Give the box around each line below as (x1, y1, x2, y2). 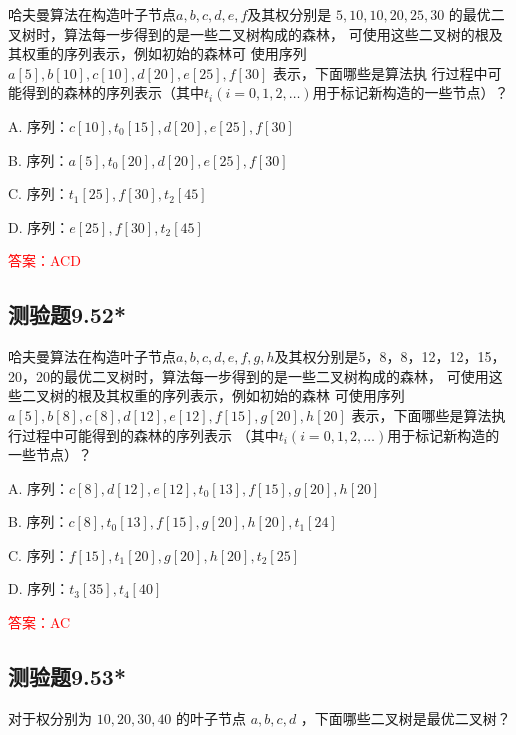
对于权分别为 (8, 707, 92, 728)
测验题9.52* (8, 299, 126, 330)
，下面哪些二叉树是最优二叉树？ (300, 707, 511, 728)
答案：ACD (8, 250, 81, 271)
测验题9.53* (8, 661, 126, 692)
